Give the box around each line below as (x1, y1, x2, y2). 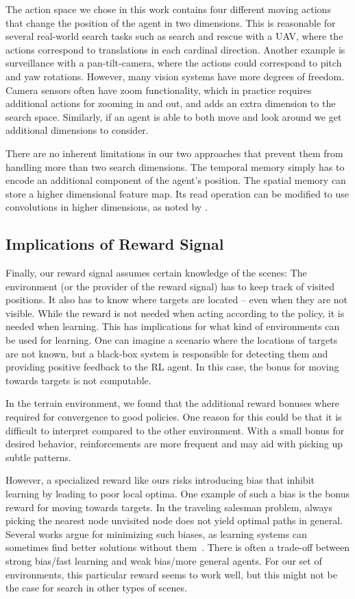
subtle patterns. (5, 449, 71, 464)
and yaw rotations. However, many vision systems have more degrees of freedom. (5, 69, 345, 83)
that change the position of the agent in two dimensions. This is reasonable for (5, 15, 336, 30)
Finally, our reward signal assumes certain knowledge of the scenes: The (5, 266, 307, 280)
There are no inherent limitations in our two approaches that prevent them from (5, 145, 343, 160)
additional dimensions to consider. (5, 123, 149, 137)
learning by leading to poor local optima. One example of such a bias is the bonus (5, 486, 350, 501)
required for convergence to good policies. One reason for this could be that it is (5, 410, 342, 424)
